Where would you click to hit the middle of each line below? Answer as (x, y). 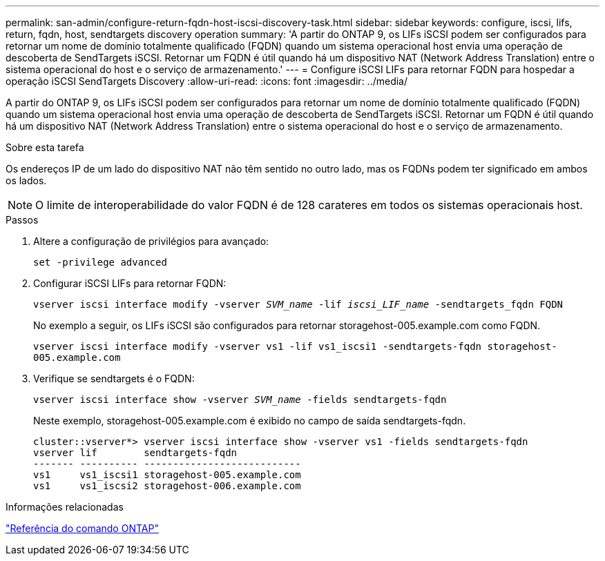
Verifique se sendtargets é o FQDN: (114, 378)
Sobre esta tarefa (45, 147)
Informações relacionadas (65, 507)
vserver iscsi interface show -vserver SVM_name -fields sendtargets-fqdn (240, 400)
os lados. (26, 180)
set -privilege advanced (100, 262)
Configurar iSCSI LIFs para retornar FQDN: (130, 283)
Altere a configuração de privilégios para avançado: (151, 241)
